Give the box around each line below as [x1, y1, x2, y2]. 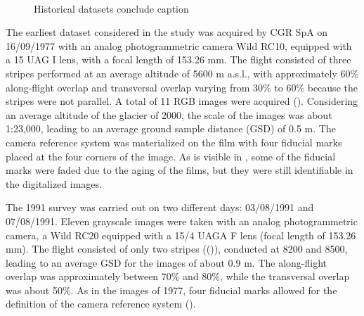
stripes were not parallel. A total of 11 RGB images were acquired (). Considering [6, 94, 358, 108]
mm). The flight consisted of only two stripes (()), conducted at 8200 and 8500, [6, 241, 348, 256]
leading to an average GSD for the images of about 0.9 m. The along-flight [6, 255, 327, 270]
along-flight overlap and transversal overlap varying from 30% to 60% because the [6, 80, 358, 94]
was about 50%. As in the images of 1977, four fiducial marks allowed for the [6, 282, 337, 297]
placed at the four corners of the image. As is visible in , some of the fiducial [6, 148, 336, 163]
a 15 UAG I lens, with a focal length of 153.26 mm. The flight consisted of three [6, 52, 351, 67]
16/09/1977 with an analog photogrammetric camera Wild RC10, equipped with [6, 38, 352, 53]
